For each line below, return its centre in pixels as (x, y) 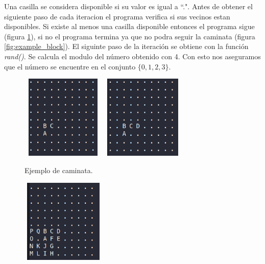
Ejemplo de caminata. (59, 170)
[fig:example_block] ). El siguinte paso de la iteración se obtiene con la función (126, 46)
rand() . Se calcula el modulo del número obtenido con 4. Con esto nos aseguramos (132, 56)
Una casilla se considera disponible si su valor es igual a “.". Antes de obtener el (128, 6)
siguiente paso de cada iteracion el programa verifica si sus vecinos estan (117, 16)
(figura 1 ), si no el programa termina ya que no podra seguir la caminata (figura (130, 36)
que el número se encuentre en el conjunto (70, 66)
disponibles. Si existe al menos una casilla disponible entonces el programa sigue (129, 26)
